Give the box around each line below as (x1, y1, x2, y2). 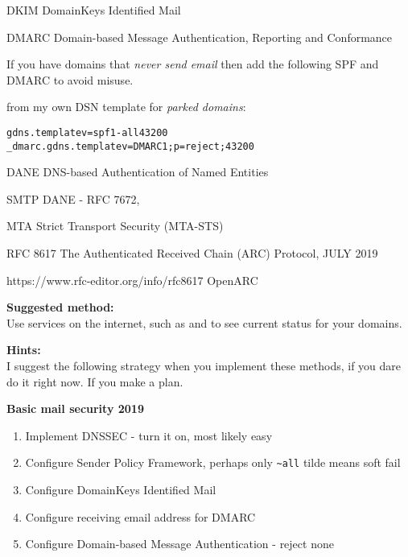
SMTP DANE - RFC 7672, (6, 190, 140, 207)
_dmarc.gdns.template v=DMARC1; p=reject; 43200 (6, 140, 254, 152)
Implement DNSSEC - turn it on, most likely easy (25, 427, 273, 444)
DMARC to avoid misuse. (6, 71, 134, 88)
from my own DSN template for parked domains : (6, 98, 246, 115)
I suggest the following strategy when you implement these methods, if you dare (6, 357, 402, 374)
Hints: (6, 341, 41, 358)
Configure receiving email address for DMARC (25, 508, 256, 525)
